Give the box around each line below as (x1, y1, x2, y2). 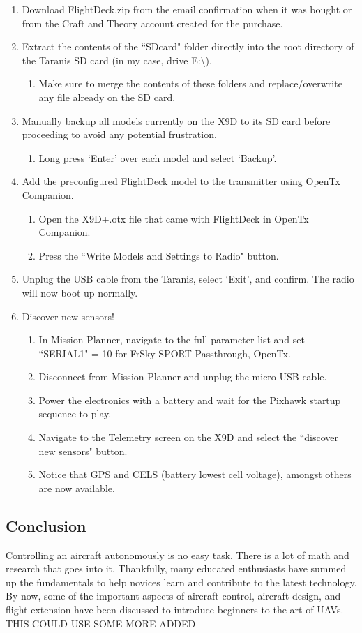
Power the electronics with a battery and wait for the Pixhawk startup (38, 392, 341, 407)
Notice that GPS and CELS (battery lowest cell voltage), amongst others (38, 467, 352, 482)
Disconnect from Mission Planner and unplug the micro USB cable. (38, 369, 327, 384)
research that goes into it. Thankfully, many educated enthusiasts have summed (6, 561, 347, 576)
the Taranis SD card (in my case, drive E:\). (22, 52, 212, 67)
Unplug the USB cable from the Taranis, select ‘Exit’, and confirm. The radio (22, 271, 354, 286)
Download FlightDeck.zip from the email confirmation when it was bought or (22, 2, 352, 16)
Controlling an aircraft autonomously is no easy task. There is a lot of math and (6, 547, 349, 562)
